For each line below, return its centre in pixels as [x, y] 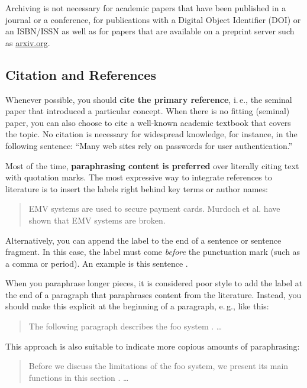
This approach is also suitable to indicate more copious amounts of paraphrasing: [153, 346]
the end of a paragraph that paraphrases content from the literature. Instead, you [153, 294]
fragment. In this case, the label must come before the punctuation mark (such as [153, 252]
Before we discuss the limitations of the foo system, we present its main [159, 366]
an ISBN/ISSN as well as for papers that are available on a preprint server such [150, 31]
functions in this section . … [79, 377]
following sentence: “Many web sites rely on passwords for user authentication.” [149, 145]
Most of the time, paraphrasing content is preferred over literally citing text [152, 165]
